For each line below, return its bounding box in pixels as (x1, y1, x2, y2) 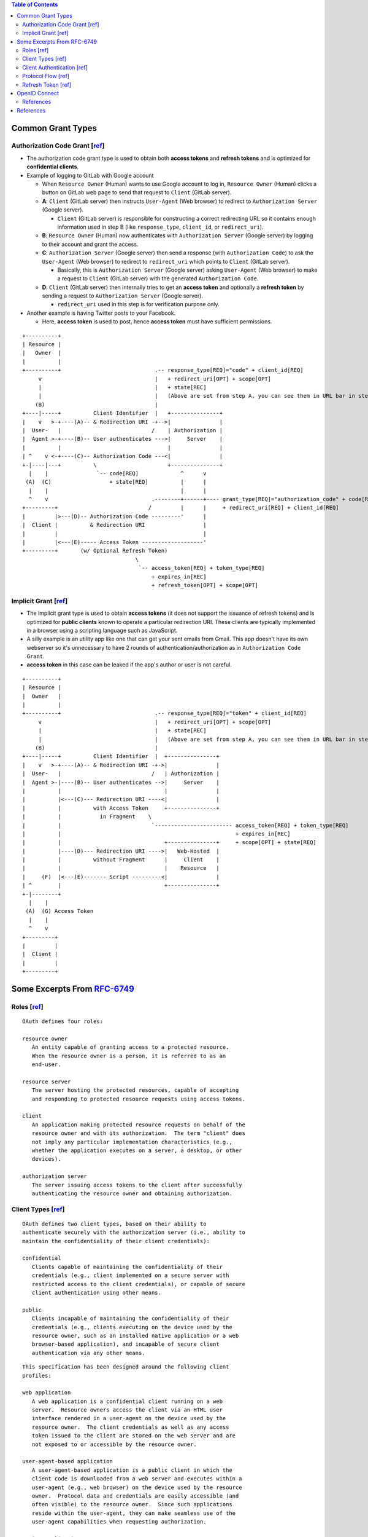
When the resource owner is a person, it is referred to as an (31, 1052, 226, 1059)
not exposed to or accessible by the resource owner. (31, 1440, 197, 1448)
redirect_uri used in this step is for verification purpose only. (57, 301, 220, 308)
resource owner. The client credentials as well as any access (31, 1423, 229, 1431)
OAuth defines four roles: (22, 1018, 104, 1025)
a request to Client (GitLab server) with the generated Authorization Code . (57, 275, 259, 282)
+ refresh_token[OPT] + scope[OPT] (151, 582, 259, 588)
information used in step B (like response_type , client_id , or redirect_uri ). (57, 223, 264, 231)
